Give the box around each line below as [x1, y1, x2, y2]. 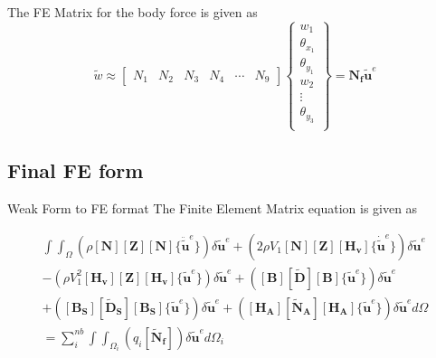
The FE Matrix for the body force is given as [7, 3, 258, 21]
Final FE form [7, 156, 144, 184]
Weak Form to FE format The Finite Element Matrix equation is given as [7, 199, 418, 218]
